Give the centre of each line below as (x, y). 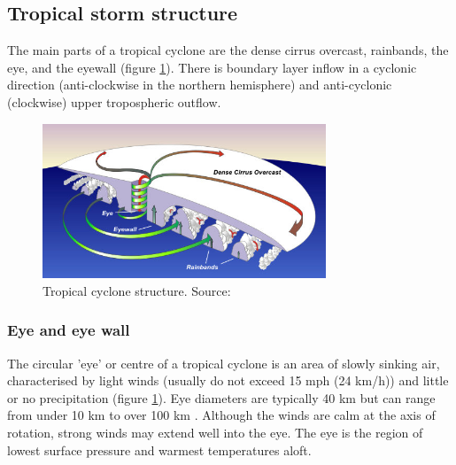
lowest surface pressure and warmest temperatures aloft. (159, 449)
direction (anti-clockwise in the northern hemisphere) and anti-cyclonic (200, 85)
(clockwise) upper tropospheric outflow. (114, 101)
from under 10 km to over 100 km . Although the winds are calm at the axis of (221, 415)
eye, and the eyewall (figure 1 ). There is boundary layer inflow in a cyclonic (212, 67)
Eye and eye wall (69, 330)
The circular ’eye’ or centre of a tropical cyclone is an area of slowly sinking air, (224, 363)
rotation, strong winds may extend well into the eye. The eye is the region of (215, 433)
